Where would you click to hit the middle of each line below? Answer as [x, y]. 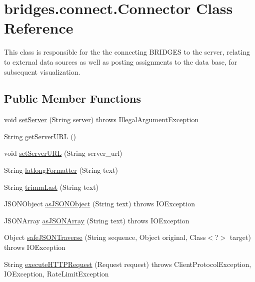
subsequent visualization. [42, 71]
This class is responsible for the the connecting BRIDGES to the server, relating [127, 52]
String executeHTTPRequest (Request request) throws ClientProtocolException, [128, 264]
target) [240, 237]
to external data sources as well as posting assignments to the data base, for [121, 61]
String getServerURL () [40, 136]
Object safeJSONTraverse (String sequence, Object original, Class [105, 237]
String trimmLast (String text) [51, 187]
